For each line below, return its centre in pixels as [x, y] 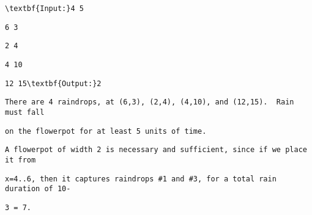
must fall [25, 112]
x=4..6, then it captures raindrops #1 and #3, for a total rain [141, 179]
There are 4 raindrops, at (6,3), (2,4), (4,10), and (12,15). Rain [150, 102]
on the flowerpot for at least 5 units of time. [106, 131]
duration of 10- [38, 189]
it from [20, 160]
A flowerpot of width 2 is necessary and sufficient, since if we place [156, 150]
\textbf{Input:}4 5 [44, 9]
